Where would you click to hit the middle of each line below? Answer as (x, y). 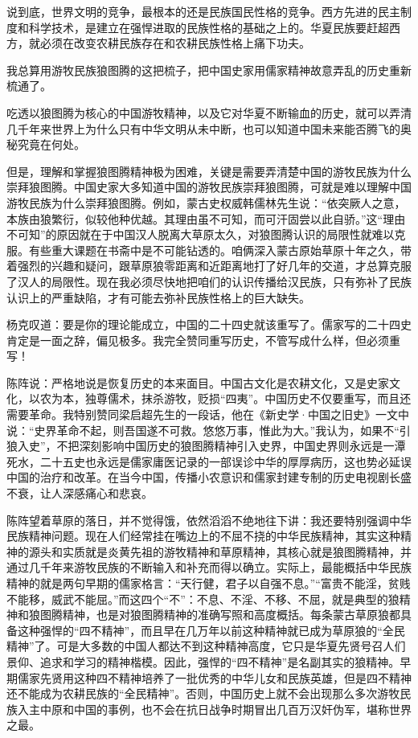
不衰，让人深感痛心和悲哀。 (80, 493)
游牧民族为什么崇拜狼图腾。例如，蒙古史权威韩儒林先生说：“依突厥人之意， (206, 202)
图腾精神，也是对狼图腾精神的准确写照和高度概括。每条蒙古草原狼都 (220, 615)
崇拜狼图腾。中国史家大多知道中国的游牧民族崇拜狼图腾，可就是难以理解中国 (209, 187)
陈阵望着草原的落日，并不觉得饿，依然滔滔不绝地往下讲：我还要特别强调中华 (209, 520)
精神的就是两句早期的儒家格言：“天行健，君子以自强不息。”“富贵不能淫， (197, 583)
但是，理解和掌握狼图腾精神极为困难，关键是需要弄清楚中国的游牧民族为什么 (209, 171)
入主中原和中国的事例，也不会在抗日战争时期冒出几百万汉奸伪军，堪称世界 (214, 709)
